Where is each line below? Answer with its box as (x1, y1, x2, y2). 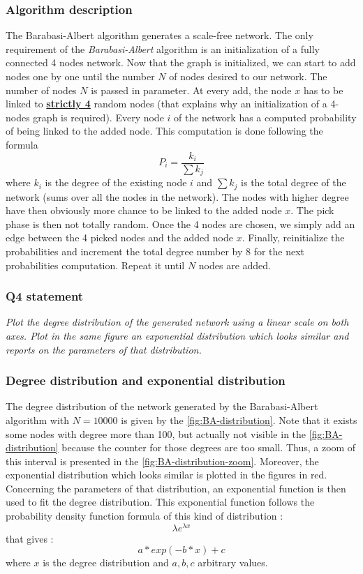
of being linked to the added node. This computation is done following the (6, 123, 323, 138)
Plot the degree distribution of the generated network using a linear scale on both (6, 315, 349, 329)
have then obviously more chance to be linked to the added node (6, 203, 282, 218)
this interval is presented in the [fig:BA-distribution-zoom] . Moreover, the (6, 453, 319, 468)
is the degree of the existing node (45, 175, 187, 190)
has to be (303, 82, 343, 97)
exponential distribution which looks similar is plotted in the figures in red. (6, 467, 327, 482)
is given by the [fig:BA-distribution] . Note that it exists (121, 412, 357, 427)
